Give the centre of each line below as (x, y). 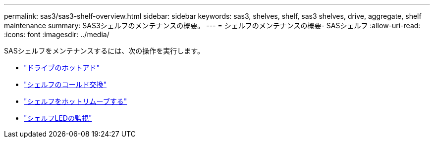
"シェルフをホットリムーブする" (76, 101)
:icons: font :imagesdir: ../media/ (57, 34)
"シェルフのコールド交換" (65, 84)
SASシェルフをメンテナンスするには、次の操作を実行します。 (104, 51)
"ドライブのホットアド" (62, 68)
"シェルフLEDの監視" (58, 118)
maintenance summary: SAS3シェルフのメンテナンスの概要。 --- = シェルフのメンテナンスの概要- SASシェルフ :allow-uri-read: (212, 25)
